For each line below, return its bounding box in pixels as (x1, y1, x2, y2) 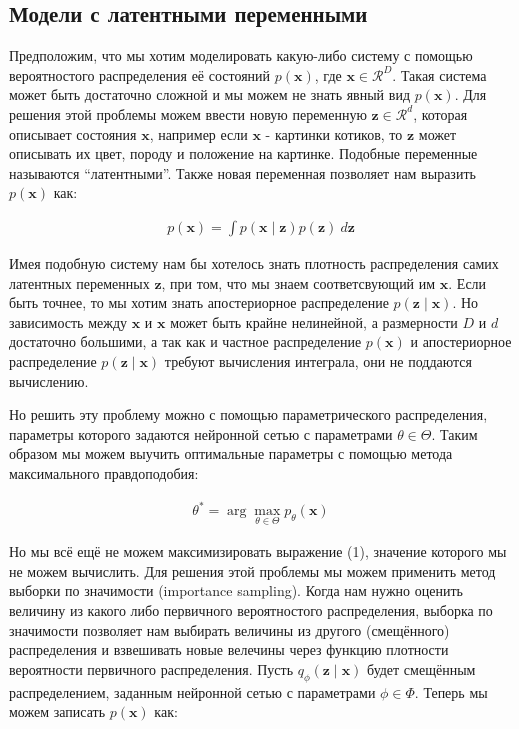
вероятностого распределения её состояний (9, 64, 271, 85)
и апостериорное (410, 331, 512, 352)
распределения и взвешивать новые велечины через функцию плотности (9, 639, 449, 660)
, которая (413, 103, 468, 124)
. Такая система (392, 64, 487, 85)
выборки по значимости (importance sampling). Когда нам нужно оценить (9, 580, 463, 601)
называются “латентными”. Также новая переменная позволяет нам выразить (9, 162, 476, 183)
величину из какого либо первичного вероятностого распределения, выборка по (9, 600, 493, 621)
